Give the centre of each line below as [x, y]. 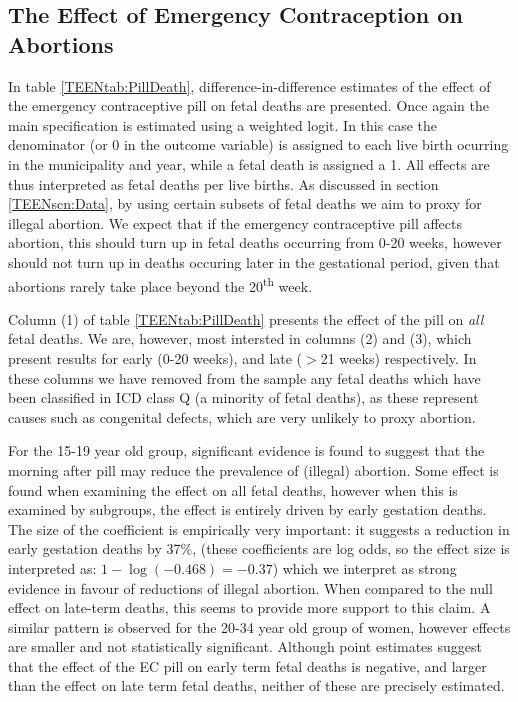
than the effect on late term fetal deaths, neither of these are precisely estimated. [256, 685]
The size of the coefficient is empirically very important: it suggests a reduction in [259, 528]
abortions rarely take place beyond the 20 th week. [160, 284]
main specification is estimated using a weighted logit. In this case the [222, 124]
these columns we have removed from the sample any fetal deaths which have [244, 377]
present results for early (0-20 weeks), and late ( [155, 357]
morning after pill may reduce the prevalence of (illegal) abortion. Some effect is [253, 469]
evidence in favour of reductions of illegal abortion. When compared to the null [250, 587]
